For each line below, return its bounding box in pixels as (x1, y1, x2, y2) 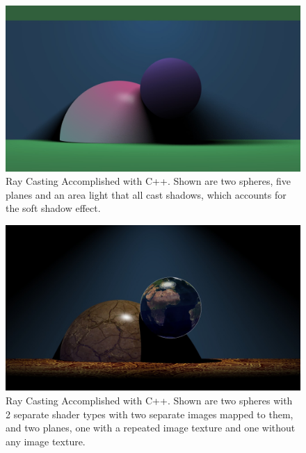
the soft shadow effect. (6, 201, 101, 215)
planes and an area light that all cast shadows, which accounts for (6, 187, 287, 201)
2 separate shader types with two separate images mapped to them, (6, 406, 293, 421)
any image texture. (6, 434, 86, 448)
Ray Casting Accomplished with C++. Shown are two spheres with (6, 393, 293, 407)
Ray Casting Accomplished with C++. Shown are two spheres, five (6, 174, 291, 188)
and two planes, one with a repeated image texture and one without (6, 420, 296, 435)
